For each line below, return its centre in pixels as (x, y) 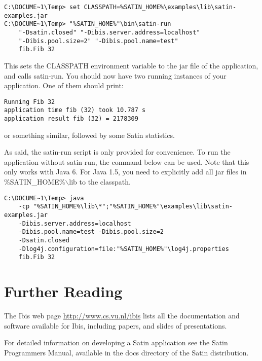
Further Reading (63, 291)
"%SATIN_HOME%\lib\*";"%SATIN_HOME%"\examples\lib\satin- (133, 207)
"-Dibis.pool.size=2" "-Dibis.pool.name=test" (98, 41)
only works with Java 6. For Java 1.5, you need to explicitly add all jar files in (125, 172)
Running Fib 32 (30, 102)
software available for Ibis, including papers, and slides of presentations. (116, 325)
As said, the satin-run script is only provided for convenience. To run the (117, 152)
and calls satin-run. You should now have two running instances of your (115, 75)
